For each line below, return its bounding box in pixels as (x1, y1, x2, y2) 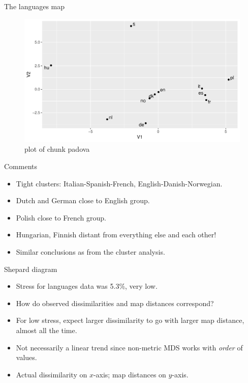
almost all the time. (16, 324, 77, 335)
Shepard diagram (4, 263, 57, 274)
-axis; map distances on (93, 369, 166, 379)
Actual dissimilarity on (16, 369, 87, 379)
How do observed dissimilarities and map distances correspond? (16, 297, 214, 308)
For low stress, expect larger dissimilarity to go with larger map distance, (16, 315, 244, 325)
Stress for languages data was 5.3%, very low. (16, 281, 158, 291)
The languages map (4, 1, 65, 11)
